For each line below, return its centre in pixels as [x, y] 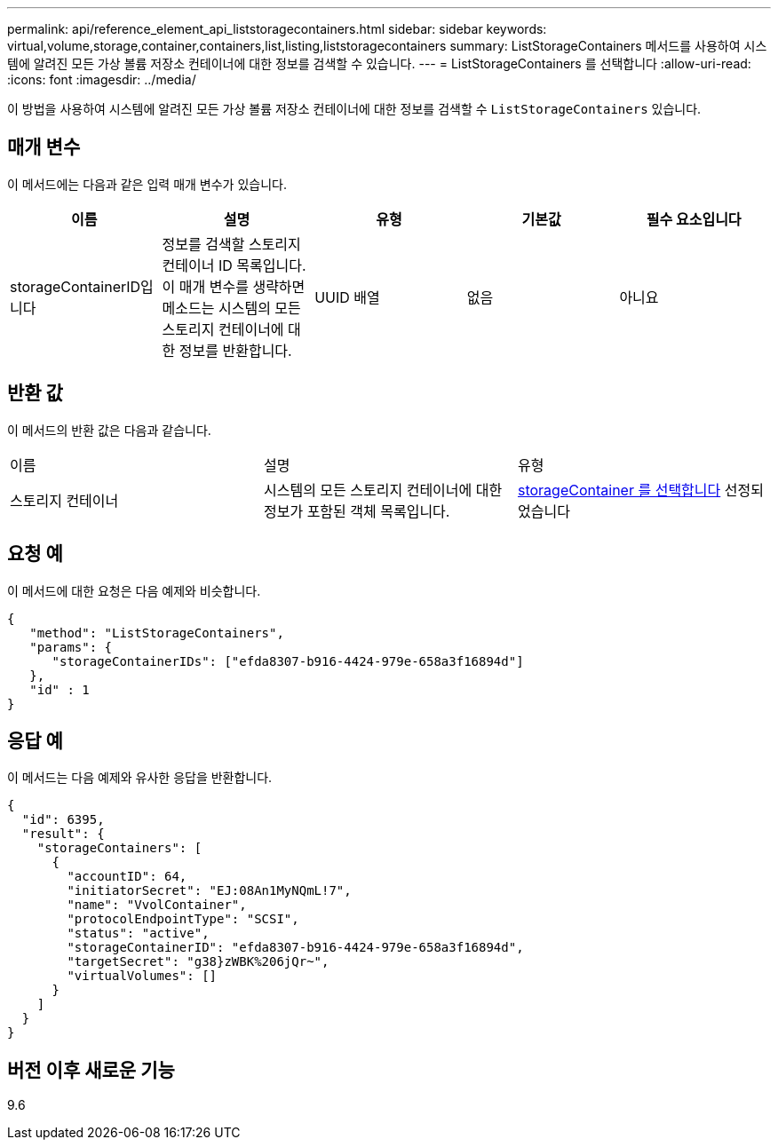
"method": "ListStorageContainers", [157, 633]
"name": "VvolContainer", [157, 905]
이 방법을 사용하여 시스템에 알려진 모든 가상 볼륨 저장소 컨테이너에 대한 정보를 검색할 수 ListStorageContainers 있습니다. [354, 109]
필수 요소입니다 [694, 219]
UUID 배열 [347, 297]
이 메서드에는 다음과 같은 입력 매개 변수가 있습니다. [147, 184]
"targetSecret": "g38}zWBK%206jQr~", [198, 962]
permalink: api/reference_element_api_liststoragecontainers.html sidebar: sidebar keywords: [277, 29]
